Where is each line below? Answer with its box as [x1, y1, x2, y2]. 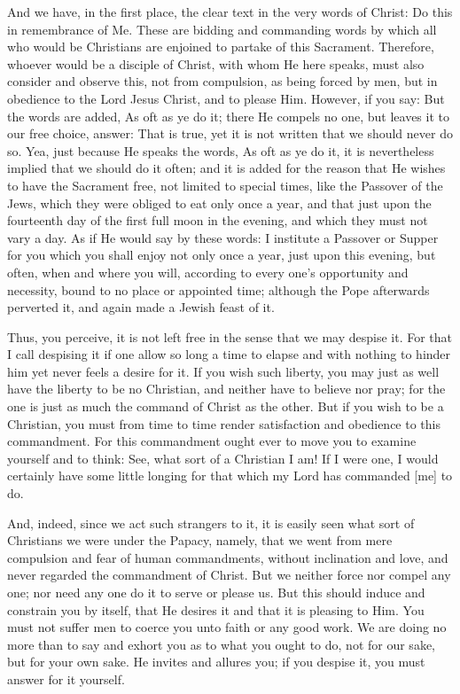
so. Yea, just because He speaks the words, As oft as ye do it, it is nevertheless [7, 141, 434, 160]
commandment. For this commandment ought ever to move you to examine [7, 432, 417, 450]
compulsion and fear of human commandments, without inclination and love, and [7, 548, 448, 566]
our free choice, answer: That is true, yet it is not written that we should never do [7, 124, 453, 143]
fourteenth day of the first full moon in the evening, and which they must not [7, 211, 428, 230]
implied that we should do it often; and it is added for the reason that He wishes [7, 159, 446, 177]
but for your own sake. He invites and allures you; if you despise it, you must [7, 652, 425, 671]
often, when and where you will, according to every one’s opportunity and [7, 262, 409, 281]
